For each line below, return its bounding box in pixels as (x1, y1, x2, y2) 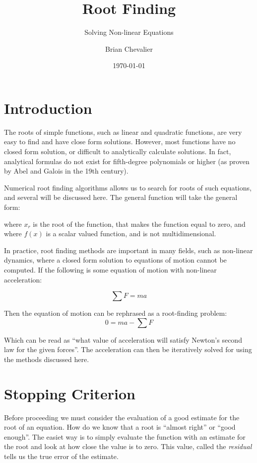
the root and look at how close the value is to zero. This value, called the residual (4, 441, 252, 452)
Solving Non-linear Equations (84, 27, 174, 37)
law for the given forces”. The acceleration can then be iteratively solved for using (4, 344, 252, 355)
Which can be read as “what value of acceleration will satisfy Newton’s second (4, 334, 242, 345)
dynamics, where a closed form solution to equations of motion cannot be (4, 255, 227, 265)
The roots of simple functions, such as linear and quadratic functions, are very (4, 126, 242, 137)
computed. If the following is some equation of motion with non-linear (4, 264, 217, 275)
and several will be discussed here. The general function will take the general (4, 192, 238, 202)
